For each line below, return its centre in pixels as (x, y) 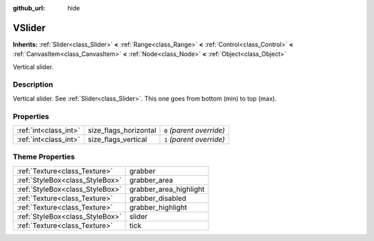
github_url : (29, 8)
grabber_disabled (158, 198)
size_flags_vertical (117, 139)
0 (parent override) (194, 130)
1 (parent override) (194, 139)
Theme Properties (44, 157)
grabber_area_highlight (167, 189)
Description (33, 84)
